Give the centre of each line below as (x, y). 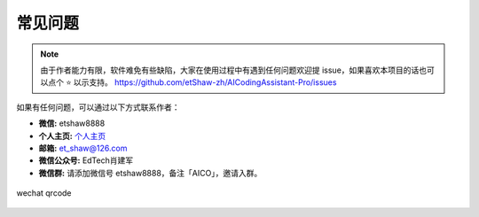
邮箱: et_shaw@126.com (83, 148)
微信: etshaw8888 (72, 123)
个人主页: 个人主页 (72, 136)
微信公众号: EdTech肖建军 (86, 160)
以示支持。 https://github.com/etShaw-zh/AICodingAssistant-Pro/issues (205, 82)
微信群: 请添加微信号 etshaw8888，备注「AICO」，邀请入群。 (150, 173)
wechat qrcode (44, 193)
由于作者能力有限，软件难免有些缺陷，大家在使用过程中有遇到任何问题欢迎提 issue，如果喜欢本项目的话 (230, 70)
